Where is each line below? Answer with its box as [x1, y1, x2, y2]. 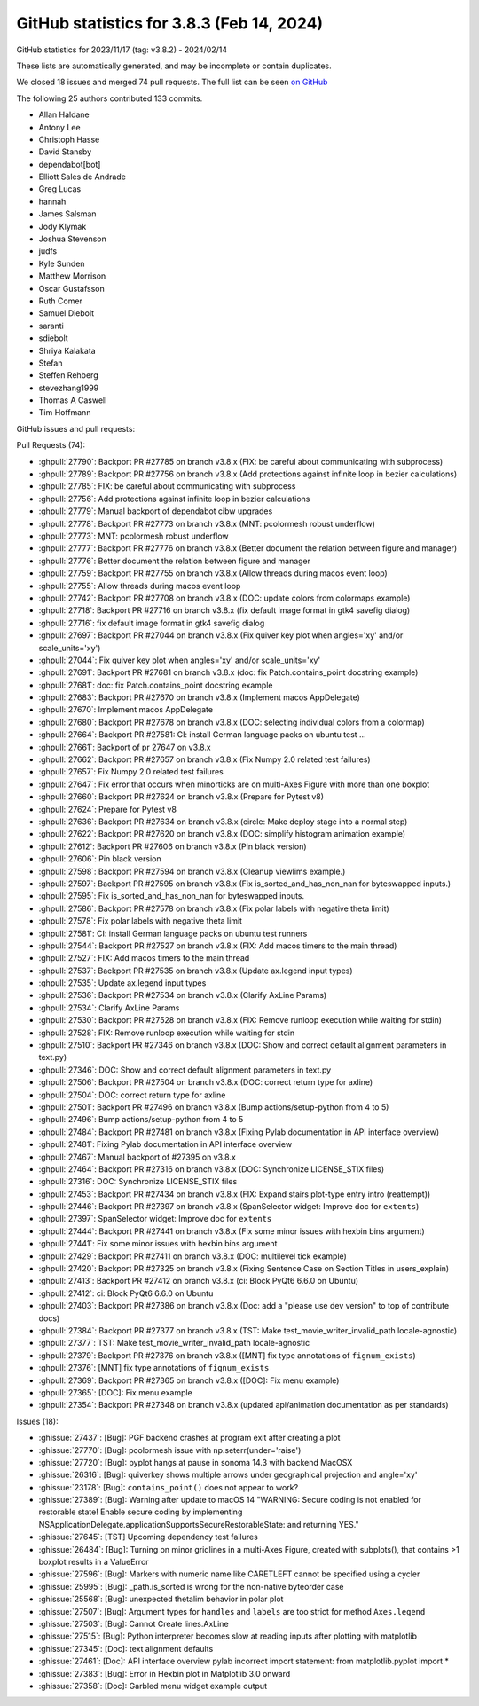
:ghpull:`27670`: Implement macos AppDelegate [38, 704, 213, 715]
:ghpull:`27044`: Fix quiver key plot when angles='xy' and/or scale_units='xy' [38, 655, 321, 665]
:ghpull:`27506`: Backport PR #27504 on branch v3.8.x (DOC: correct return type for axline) [38, 1077, 373, 1088]
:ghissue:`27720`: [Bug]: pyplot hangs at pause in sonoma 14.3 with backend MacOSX [38, 1457, 353, 1467]
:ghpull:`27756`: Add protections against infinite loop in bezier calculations [38, 493, 310, 504]
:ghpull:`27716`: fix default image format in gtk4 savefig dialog [38, 617, 265, 628]
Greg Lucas [38, 184, 82, 194]
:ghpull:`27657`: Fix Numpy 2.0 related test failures [38, 767, 224, 777]
